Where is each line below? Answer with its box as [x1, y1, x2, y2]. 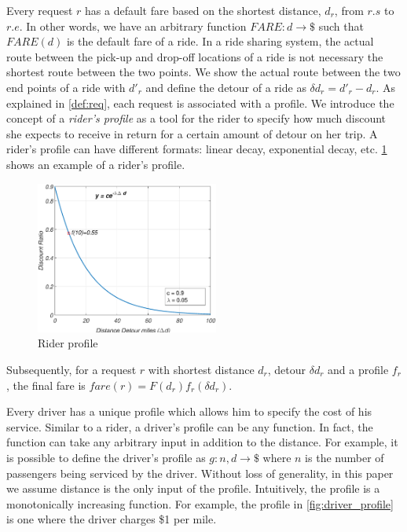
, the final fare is [6, 376, 86, 393]
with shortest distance [148, 361, 255, 378]
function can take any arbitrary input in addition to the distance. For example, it [6, 434, 398, 450]
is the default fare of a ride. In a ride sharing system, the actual [66, 33, 374, 50]
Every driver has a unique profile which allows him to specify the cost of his [6, 403, 372, 420]
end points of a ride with [6, 79, 126, 95]
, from [334, 2, 364, 18]
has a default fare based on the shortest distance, [85, 2, 321, 18]
